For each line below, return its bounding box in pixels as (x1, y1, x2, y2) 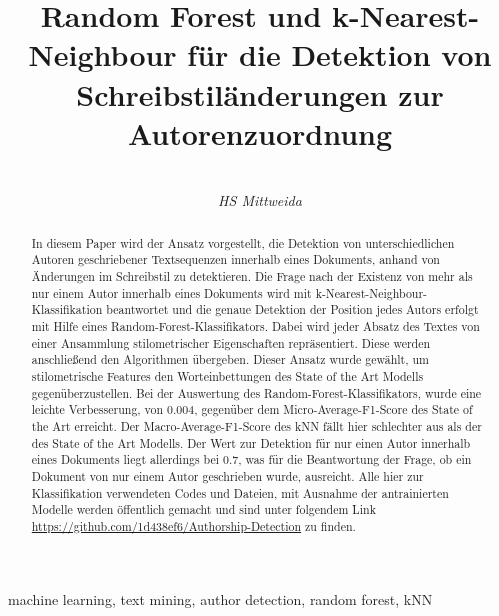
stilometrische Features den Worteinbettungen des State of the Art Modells (31, 367, 424, 384)
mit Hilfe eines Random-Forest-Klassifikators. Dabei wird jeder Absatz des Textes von (31, 317, 480, 334)
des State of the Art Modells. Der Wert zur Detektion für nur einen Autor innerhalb (31, 434, 471, 451)
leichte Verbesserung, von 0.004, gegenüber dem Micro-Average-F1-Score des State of (31, 401, 473, 418)
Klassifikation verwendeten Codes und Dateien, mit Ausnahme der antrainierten (31, 484, 449, 501)
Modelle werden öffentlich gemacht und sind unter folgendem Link (31, 501, 376, 518)
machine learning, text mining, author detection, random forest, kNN (8, 589, 433, 610)
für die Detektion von (187, 34, 492, 75)
